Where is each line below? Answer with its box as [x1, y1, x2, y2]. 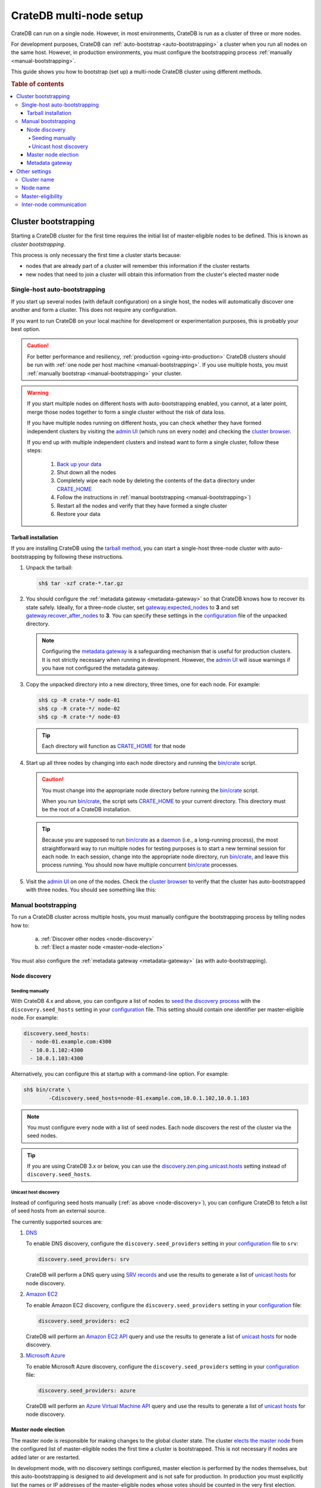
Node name [21, 185, 51, 192]
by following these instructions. [46, 553, 124, 560]
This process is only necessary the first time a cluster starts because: [11, 251, 181, 258]
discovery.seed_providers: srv [38, 1256, 130, 1263]
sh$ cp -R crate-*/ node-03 [38, 714, 120, 720]
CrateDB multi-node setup [11, 9, 144, 22]
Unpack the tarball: [26, 564, 73, 571]
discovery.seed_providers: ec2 [38, 1317, 130, 1324]
